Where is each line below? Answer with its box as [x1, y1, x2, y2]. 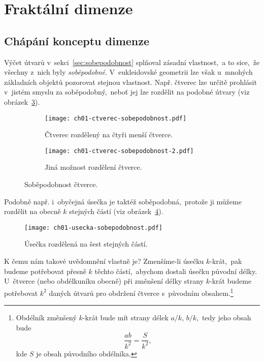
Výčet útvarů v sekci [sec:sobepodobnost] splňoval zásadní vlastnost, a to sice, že [4, 56, 260, 67]
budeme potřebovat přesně [4, 265, 86, 276]
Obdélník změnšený [16, 312, 77, 323]
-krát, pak [210, 256, 242, 266]
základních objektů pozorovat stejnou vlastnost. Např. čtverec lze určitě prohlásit [4, 76, 257, 87]
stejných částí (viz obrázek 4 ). [69, 206, 163, 217]
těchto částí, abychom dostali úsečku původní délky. [94, 265, 257, 276]
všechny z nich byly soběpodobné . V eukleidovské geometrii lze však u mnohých [4, 67, 253, 77]
